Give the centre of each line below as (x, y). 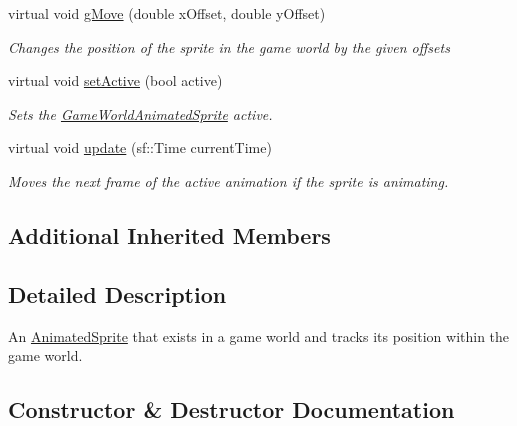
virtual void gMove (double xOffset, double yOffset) (167, 13)
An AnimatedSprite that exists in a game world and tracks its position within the (259, 335)
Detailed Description (117, 293)
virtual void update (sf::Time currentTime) (140, 147)
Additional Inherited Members (169, 234)
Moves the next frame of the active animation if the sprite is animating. (228, 180)
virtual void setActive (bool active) (115, 80)
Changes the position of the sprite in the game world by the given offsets (229, 46)
